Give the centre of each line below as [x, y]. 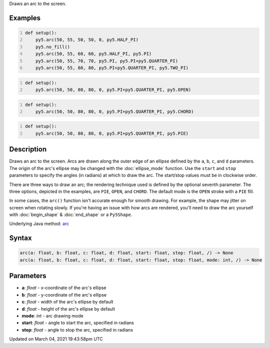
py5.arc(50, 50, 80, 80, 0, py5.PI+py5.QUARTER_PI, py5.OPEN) [113, 89]
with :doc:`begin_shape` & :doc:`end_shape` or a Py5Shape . [71, 214]
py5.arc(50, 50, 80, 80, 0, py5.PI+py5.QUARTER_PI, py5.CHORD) [115, 111]
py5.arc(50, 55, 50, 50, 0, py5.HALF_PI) [87, 40]
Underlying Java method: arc [39, 224]
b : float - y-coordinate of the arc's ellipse [64, 294]
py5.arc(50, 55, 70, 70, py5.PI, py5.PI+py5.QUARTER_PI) [107, 61]
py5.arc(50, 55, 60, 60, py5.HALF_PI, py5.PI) [94, 54]
